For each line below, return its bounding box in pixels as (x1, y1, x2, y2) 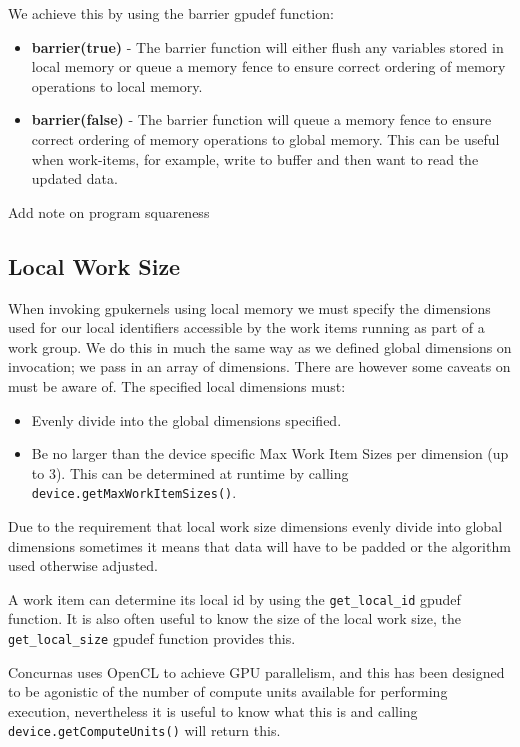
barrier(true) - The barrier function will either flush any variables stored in (31, 36, 504, 57)
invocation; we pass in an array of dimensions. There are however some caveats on (8, 356, 511, 377)
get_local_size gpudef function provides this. (8, 627, 296, 648)
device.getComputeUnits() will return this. (8, 720, 281, 741)
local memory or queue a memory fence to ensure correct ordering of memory (31, 56, 506, 77)
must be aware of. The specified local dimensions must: (8, 375, 346, 396)
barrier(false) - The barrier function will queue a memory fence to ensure (31, 109, 492, 130)
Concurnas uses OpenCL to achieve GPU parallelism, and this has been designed (8, 661, 505, 682)
